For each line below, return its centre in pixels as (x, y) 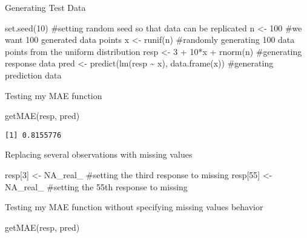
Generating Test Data (45, 7)
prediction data (33, 75)
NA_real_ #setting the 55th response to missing (96, 186)
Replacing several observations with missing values (99, 154)
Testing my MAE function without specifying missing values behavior (134, 207)
